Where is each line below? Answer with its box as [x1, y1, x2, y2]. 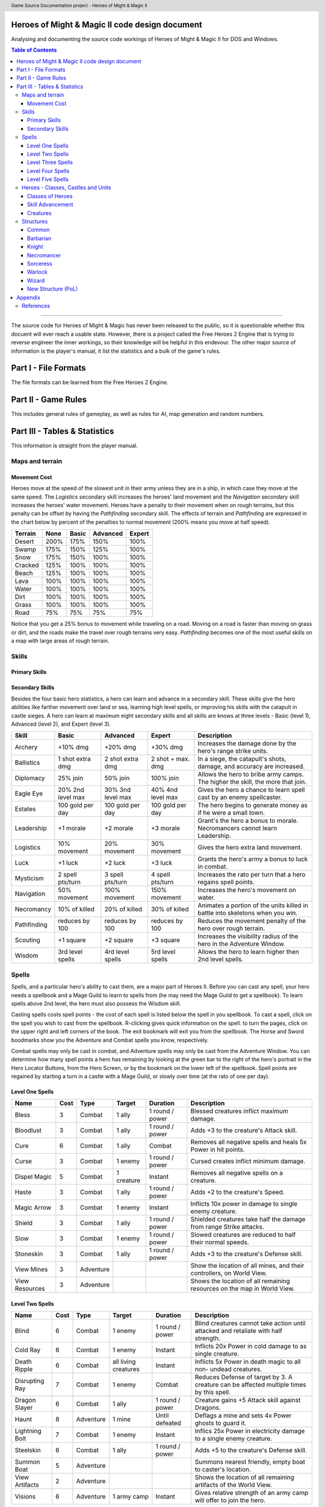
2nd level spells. [197, 955, 244, 964]
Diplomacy [14, 774, 45, 782]
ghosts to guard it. [194, 1419, 247, 1427]
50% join [104, 774, 130, 782]
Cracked [14, 561, 39, 570]
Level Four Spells [27, 167, 70, 174]
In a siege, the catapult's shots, [197, 755, 286, 763]
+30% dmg [150, 743, 183, 752]
